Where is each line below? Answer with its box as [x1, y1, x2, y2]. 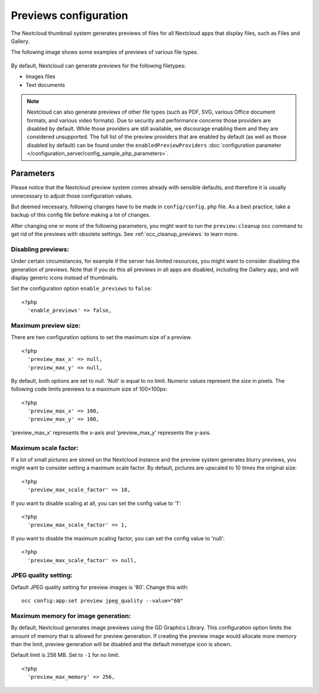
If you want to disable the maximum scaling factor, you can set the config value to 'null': [11, 534, 225, 541]
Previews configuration [11, 9, 128, 22]
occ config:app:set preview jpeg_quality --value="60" [21, 598, 184, 604]
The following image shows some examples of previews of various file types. [11, 49, 199, 56]
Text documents [25, 81, 65, 88]
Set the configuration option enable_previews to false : [11, 285, 152, 292]
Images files [25, 73, 56, 80]
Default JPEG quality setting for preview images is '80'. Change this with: [11, 584, 189, 591]
